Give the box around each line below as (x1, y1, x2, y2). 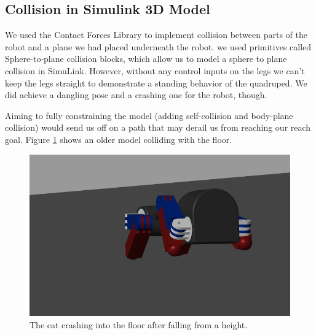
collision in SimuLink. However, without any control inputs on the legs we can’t (5, 64, 305, 77)
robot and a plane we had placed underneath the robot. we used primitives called (5, 40, 312, 53)
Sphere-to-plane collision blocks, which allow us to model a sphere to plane (5, 52, 287, 65)
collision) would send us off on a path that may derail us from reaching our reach (5, 121, 311, 134)
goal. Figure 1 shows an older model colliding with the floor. (5, 133, 232, 145)
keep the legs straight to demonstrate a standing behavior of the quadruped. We (5, 76, 307, 89)
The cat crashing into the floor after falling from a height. (30, 318, 248, 331)
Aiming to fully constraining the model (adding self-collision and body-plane (5, 109, 293, 121)
